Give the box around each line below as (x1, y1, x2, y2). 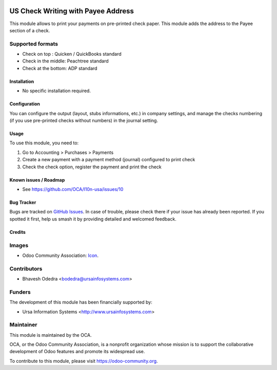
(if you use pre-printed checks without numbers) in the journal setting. (9, 118, 159, 123)
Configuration (9, 101, 41, 107)
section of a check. (9, 27, 50, 33)
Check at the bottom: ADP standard (22, 65, 97, 71)
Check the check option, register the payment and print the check (22, 164, 162, 170)
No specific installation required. (22, 88, 91, 94)
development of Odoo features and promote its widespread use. (9, 349, 145, 355)
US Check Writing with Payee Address (9, 7, 134, 15)
